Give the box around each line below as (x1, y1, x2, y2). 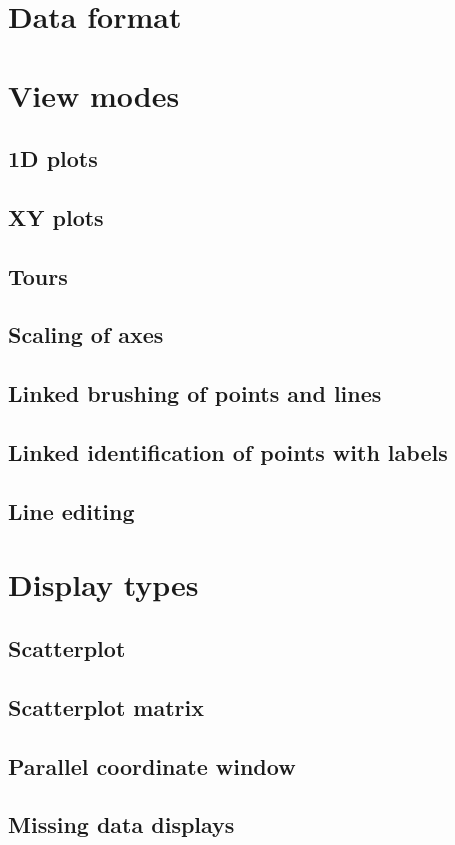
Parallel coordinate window (8, 750, 296, 781)
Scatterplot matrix (8, 691, 204, 722)
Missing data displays (8, 809, 235, 840)
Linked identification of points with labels (8, 437, 448, 468)
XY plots (8, 201, 104, 232)
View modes (8, 74, 180, 115)
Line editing (8, 495, 135, 526)
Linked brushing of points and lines (8, 378, 382, 409)
